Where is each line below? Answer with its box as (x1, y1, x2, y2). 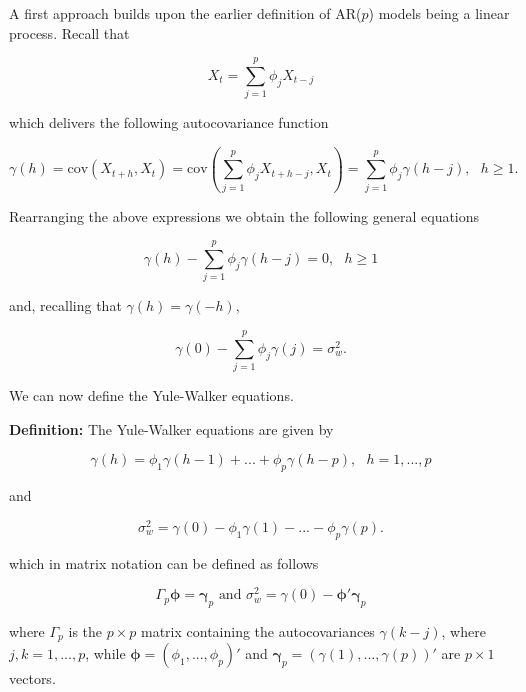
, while (85, 643, 126, 664)
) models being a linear (368, 3, 510, 23)
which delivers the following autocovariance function (9, 112, 329, 133)
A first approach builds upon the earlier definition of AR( (9, 3, 362, 23)
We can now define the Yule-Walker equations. (9, 385, 294, 406)
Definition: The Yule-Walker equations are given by (9, 418, 334, 439)
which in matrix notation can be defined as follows (9, 552, 319, 573)
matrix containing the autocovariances (140, 620, 375, 641)
